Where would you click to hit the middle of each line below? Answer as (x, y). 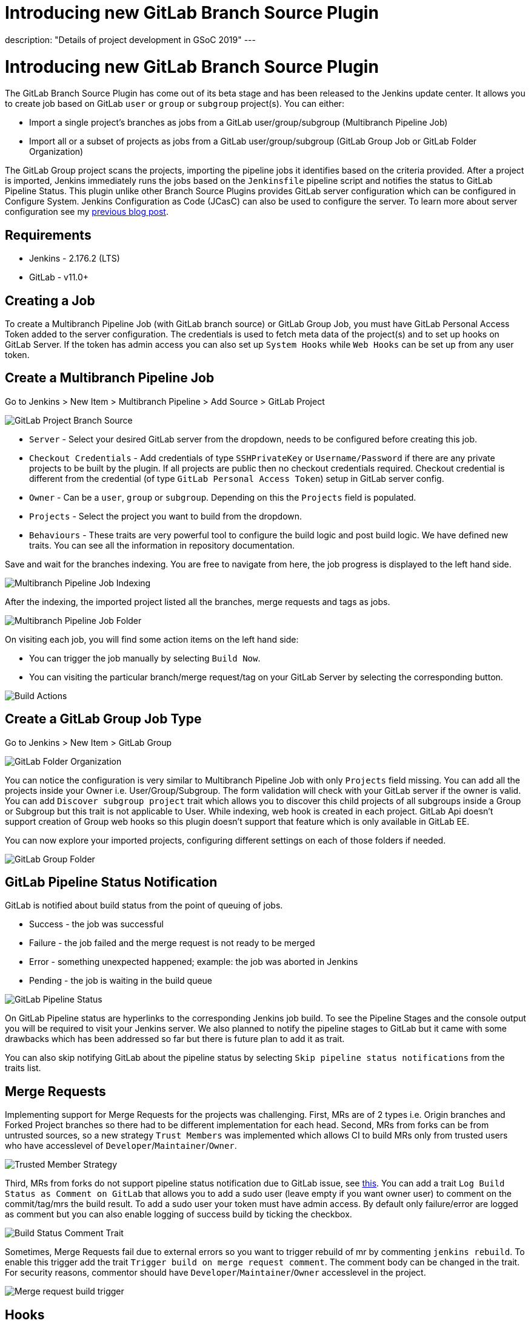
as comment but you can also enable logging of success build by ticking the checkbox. (179, 1214)
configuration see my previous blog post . (87, 212)
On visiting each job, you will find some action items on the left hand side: (152, 639)
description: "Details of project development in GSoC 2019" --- (130, 39)
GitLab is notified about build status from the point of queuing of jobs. (144, 905)
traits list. (23, 1068)
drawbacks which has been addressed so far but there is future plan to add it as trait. (175, 1039)
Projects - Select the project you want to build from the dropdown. (166, 516)
